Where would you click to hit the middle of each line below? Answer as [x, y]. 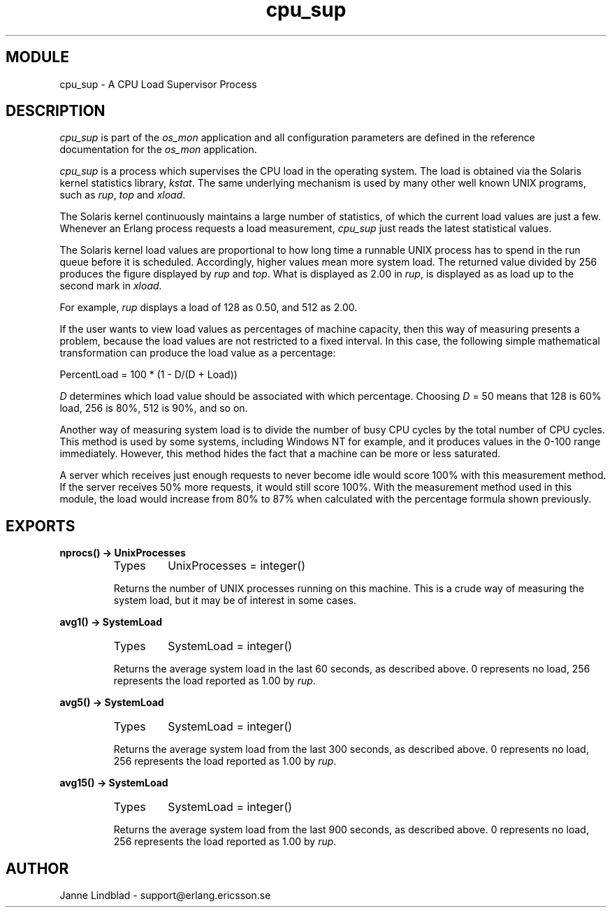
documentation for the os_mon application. [158, 150]
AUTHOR [37, 868]
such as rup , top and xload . [123, 195]
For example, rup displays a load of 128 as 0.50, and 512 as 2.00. [209, 308]
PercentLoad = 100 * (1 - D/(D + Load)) [148, 375]
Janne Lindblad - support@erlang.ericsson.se [165, 896]
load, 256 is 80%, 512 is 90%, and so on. [154, 408]
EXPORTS [41, 526]
